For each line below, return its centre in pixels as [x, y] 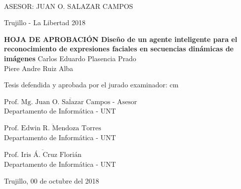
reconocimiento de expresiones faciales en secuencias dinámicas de [119, 49]
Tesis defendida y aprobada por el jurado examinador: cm [91, 85]
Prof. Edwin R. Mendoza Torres [53, 128]
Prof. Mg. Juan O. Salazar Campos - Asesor [71, 102]
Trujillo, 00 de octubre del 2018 [52, 180]
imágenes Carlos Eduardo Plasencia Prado [70, 58]
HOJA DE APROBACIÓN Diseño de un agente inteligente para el [121, 39]
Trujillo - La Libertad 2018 [45, 22]
